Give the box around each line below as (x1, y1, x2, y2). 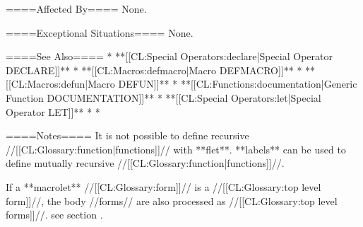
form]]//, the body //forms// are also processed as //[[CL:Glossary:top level (6, 193, 338, 208)
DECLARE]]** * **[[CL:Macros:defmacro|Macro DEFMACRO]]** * (6, 62, 302, 77)
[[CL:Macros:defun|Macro (6, 76, 115, 91)
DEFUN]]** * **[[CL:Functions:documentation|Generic (118, 76, 357, 91)
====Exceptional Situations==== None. (6, 25, 194, 40)
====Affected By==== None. (6, 1, 147, 16)
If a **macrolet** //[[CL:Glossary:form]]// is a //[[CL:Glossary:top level (6, 179, 321, 194)
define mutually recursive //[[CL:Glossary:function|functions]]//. (6, 156, 285, 170)
